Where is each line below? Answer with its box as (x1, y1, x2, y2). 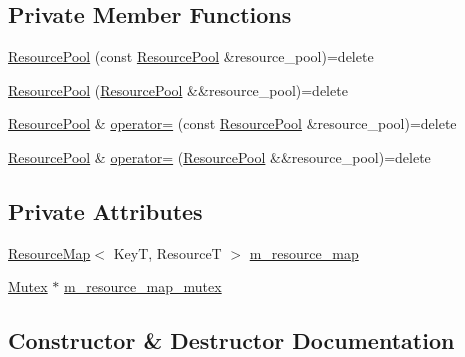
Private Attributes (8, 195, 203, 226)
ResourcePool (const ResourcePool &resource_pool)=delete (8, 46, 374, 67)
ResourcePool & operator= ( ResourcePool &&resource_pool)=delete (8, 146, 431, 167)
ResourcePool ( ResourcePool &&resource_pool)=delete (8, 79, 348, 100)
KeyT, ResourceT (113, 242, 222, 263)
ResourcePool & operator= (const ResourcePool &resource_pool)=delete (8, 113, 457, 134)
